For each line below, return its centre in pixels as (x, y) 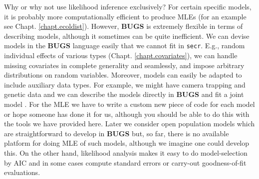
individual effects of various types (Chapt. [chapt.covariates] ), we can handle (121, 55)
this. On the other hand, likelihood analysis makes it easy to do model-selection (126, 152)
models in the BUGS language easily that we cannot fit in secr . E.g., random (125, 45)
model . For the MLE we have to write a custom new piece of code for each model (129, 104)
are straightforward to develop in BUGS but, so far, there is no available (117, 133)
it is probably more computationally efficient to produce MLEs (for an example (125, 16)
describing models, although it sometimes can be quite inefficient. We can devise (127, 36)
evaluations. (22, 172)
